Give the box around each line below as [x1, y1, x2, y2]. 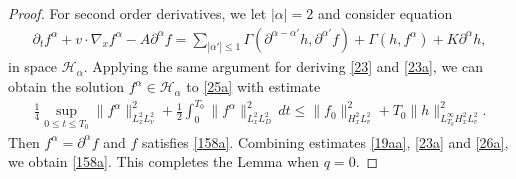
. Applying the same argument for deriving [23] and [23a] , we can [83, 56, 483, 77]
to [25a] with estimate [186, 76, 321, 97]
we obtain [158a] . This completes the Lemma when [8, 151, 320, 172]
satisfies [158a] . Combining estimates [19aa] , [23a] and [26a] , [141, 131, 509, 152]
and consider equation [317, 3, 453, 23]
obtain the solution [8, 76, 124, 97]
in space [8, 56, 58, 77]
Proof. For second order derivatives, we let [8, 3, 267, 23]
